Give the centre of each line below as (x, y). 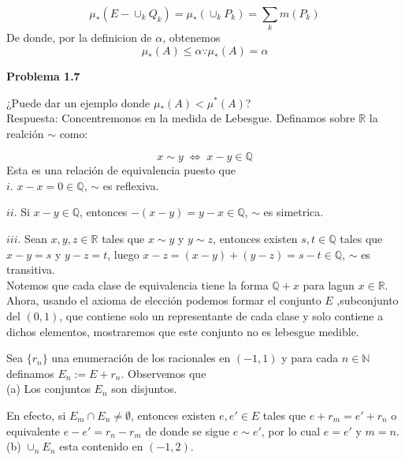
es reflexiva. (131, 185)
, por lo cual (291, 430)
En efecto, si (36, 415)
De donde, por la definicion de (79, 37)
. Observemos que (163, 373)
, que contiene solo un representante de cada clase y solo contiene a (221, 316)
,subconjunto (368, 300)
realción (25, 133)
